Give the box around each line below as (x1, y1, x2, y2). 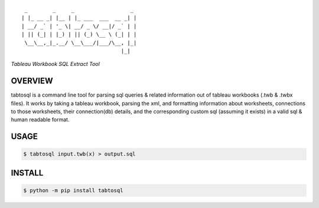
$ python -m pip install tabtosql (23, 187, 123, 194)
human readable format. (11, 116, 70, 123)
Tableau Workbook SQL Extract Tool (11, 61, 100, 68)
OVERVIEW (11, 76, 53, 86)
